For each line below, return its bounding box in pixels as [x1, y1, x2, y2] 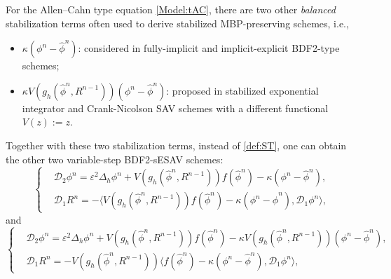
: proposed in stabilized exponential [166, 83, 319, 97]
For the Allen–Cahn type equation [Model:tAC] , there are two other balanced [6, 2, 336, 16]
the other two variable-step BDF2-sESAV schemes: [6, 151, 224, 166]
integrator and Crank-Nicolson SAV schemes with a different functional [22, 100, 329, 115]
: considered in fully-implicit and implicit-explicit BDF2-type [78, 41, 340, 55]
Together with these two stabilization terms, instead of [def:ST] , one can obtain [6, 137, 347, 152]
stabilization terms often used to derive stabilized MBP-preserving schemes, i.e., [6, 15, 349, 30]
